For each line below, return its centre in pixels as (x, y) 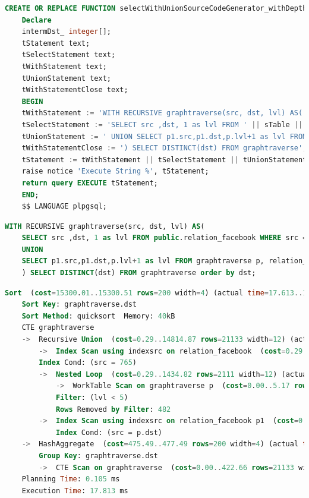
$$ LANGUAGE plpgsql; (64, 207)
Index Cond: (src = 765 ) (88, 363)
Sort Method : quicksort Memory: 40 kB (98, 316)
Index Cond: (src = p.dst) (109, 432)
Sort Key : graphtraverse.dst (79, 305)
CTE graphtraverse (58, 328)
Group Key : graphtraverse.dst (98, 456)
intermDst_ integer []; (66, 32)
